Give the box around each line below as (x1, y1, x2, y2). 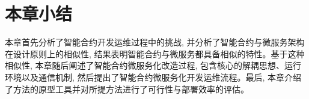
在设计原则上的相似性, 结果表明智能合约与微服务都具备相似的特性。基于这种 (5, 47, 305, 60)
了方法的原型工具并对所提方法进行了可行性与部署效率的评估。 (5, 82, 249, 95)
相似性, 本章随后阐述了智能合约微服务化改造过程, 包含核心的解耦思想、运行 (5, 59, 302, 72)
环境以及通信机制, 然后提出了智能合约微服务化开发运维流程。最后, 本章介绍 (5, 70, 302, 83)
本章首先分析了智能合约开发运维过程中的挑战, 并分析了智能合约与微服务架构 (5, 36, 305, 48)
